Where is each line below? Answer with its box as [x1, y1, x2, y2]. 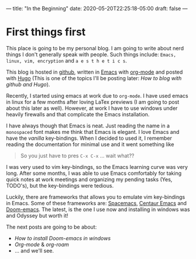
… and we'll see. [14, 247, 54, 254]
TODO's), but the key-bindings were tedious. [6, 182, 114, 189]
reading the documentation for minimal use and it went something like [6, 140, 174, 148]
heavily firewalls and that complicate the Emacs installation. [6, 110, 150, 118]
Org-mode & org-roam [14, 241, 69, 248]
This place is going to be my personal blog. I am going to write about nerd [6, 44, 184, 51]
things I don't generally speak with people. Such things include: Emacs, [6, 51, 177, 58]
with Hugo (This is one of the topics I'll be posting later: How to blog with [6, 74, 182, 81]
